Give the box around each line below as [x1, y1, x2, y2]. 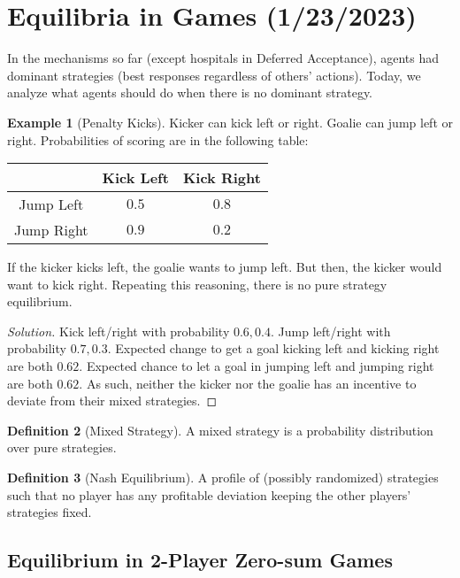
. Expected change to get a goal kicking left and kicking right [107, 339, 440, 358]
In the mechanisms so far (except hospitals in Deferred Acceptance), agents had [7, 49, 439, 67]
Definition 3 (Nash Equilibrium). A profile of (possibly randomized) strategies [7, 468, 439, 487]
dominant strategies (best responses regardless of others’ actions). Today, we [7, 66, 421, 84]
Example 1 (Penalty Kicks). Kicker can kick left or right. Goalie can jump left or [7, 112, 453, 131]
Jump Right [14, 220, 88, 241]
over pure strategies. [7, 438, 117, 457]
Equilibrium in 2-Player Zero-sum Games [7, 546, 393, 574]
